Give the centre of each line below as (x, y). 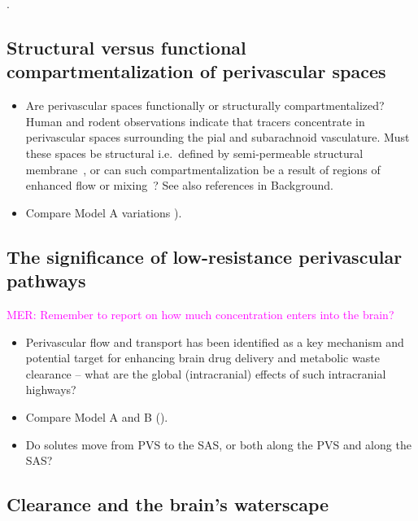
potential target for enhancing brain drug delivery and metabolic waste (202, 358)
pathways (46, 280)
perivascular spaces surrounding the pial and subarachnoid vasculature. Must (218, 137)
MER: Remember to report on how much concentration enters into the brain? (200, 314)
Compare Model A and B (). (97, 416)
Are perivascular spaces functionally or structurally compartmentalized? (205, 105)
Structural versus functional (126, 47)
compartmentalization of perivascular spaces (196, 71)
